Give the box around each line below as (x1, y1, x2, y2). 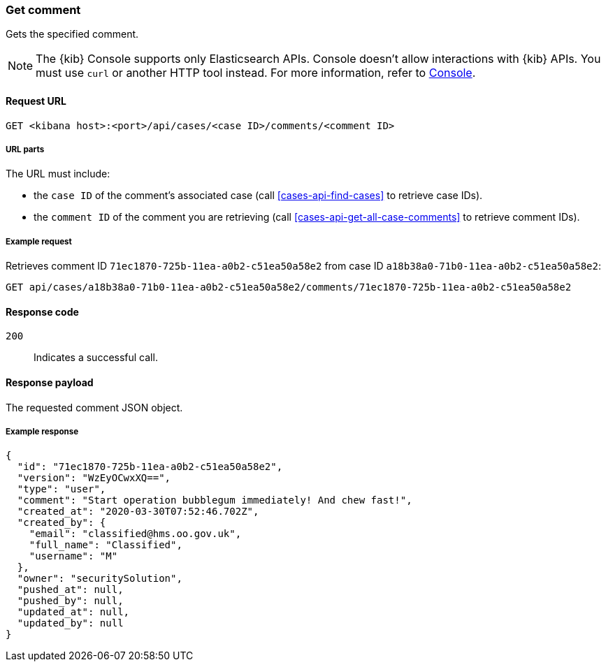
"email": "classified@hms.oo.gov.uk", (29, 528, 242, 540)
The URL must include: (6, 168, 110, 180)
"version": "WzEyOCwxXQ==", (17, 472, 171, 484)
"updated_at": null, (17, 606, 130, 618)
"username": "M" (29, 550, 118, 562)
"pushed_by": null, (17, 595, 124, 607)
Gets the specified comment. (6, 28, 139, 41)
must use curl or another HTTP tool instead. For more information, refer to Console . (36, 66, 476, 80)
